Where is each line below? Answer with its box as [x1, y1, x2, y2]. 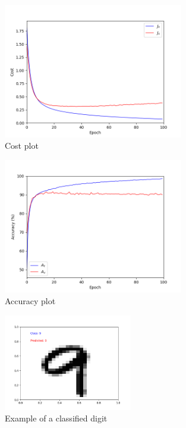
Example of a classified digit [5, 412, 108, 424]
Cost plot [5, 139, 39, 152]
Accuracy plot [5, 294, 56, 307]
